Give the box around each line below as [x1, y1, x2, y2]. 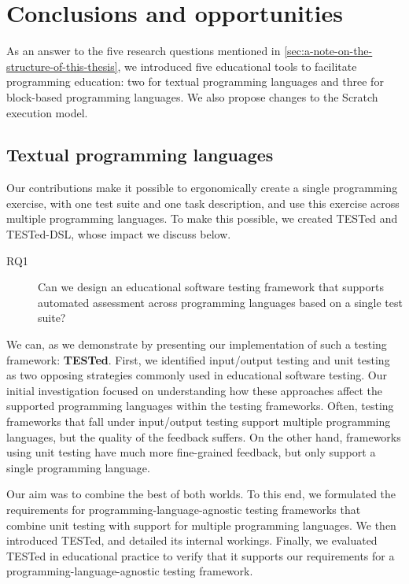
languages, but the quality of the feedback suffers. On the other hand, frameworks [6, 428, 401, 445]
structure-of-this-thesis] [6, 57, 118, 74]
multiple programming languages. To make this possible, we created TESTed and [6, 210, 398, 227]
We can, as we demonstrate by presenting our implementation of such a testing [6, 336, 387, 353]
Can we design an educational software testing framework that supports [38, 279, 384, 295]
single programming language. [6, 459, 150, 475]
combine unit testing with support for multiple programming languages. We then [6, 516, 396, 533]
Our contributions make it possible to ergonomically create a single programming [6, 179, 398, 196]
